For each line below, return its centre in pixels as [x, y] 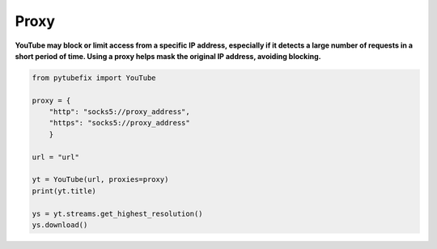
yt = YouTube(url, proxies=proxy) [100, 179]
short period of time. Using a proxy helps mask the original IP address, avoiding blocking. [168, 56]
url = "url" [56, 157]
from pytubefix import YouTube [94, 78]
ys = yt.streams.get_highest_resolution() [117, 213]
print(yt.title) [64, 191]
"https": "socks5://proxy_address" [119, 123]
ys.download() [60, 225]
